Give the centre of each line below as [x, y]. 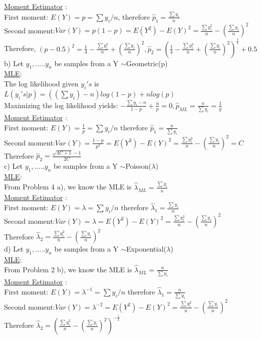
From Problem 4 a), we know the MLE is [68, 187]
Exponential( [146, 249]
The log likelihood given [41, 83]
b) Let [14, 63]
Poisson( [139, 166]
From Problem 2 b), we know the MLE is [68, 269]
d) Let [14, 249]
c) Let [13, 166]
